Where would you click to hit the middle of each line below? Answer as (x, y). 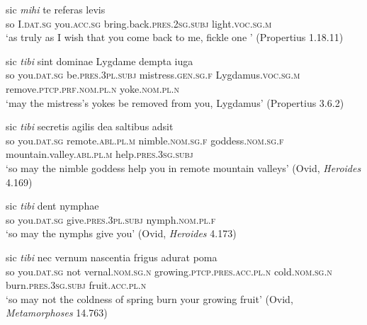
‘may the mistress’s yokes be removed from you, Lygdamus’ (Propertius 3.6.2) (175, 102)
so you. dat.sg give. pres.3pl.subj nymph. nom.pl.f (111, 219)
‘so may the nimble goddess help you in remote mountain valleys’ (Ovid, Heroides (183, 167)
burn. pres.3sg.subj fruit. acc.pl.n (76, 285)
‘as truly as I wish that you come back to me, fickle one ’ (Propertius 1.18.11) (175, 37)
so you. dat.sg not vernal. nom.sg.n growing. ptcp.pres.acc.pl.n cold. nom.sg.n (169, 271)
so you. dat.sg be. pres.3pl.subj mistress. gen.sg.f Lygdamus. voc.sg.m (153, 75)
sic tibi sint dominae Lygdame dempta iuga (100, 61)
